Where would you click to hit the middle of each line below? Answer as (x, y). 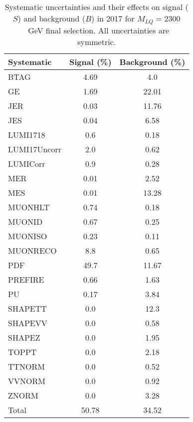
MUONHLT (29, 207)
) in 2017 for (113, 18)
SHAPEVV (28, 323)
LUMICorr (27, 163)
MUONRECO (32, 250)
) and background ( (51, 18)
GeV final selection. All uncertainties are (99, 30)
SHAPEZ (24, 337)
